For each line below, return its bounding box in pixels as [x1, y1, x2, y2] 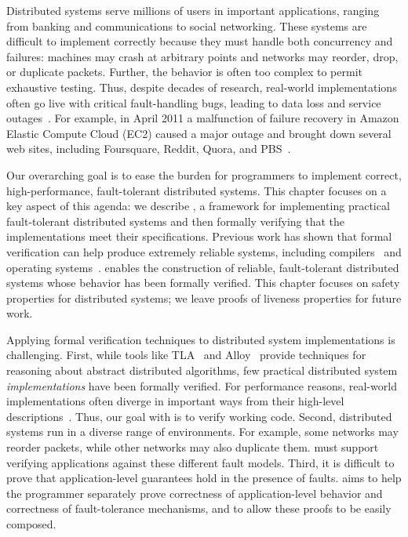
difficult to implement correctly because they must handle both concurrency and [6, 33, 393, 49]
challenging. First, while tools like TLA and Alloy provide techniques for [6, 347, 366, 363]
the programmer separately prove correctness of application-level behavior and [6, 484, 383, 501]
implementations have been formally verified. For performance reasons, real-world [6, 377, 397, 394]
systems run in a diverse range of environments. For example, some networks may [6, 423, 399, 440]
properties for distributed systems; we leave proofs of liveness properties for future [6, 289, 402, 306]
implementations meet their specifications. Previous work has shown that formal [6, 228, 392, 245]
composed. [6, 516, 56, 532]
